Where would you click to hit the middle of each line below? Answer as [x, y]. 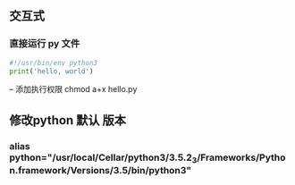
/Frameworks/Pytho [241, 157]
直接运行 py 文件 [45, 44]
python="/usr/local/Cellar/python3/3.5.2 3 [103, 158]
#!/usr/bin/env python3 [54, 63]
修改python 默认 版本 [68, 120]
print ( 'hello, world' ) [51, 71]
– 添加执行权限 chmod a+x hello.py [73, 89]
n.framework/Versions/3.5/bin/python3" [101, 171]
